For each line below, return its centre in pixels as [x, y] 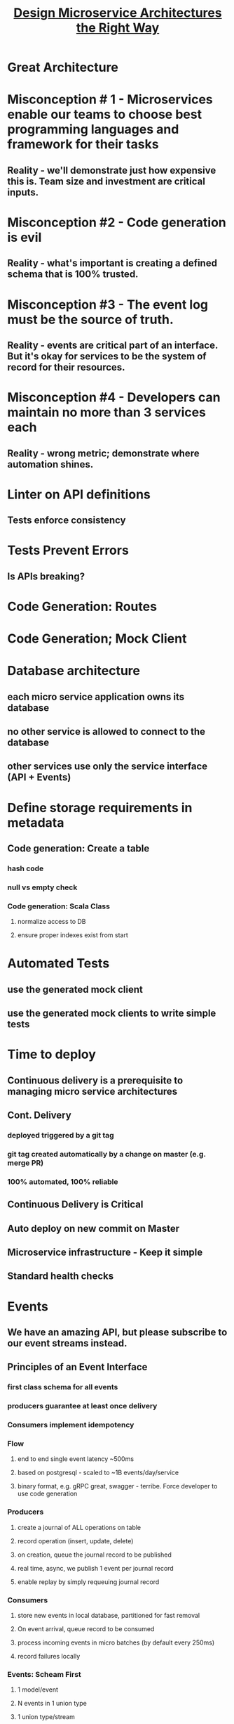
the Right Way [118, 28]
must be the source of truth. [90, 320]
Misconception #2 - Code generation [117, 222]
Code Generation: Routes [82, 606]
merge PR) [26, 1163]
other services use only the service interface [108, 767]
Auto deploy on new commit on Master [94, 1228]
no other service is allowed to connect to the [106, 732]
